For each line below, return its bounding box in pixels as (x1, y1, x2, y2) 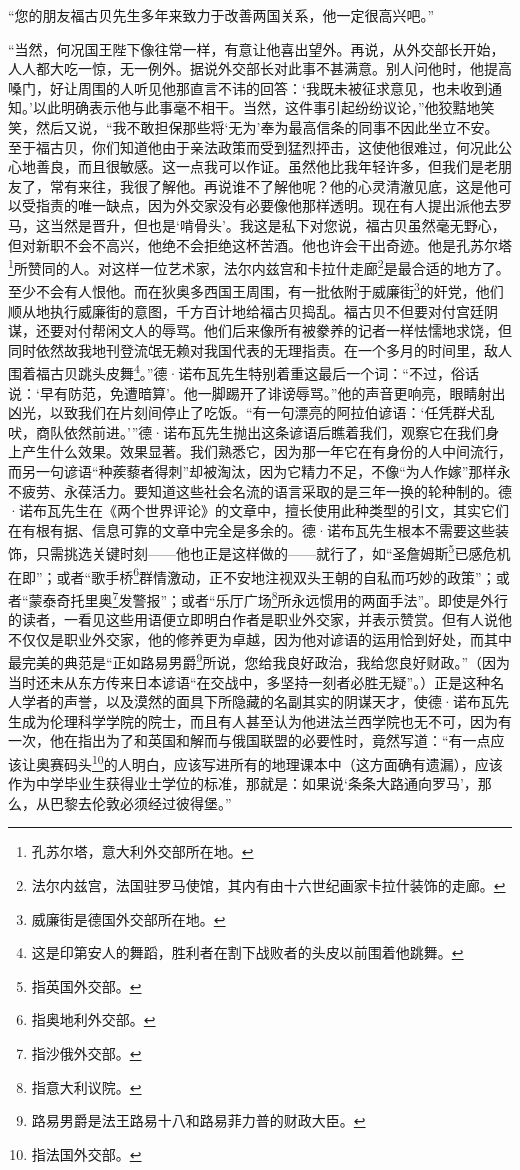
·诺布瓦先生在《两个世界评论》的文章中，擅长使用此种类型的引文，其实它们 (8, 500, 509, 521)
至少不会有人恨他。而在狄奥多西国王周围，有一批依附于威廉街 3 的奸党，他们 (8, 278, 504, 302)
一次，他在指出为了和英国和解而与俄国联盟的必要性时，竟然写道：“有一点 (8, 730, 491, 751)
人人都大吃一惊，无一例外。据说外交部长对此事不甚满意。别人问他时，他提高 (8, 58, 512, 79)
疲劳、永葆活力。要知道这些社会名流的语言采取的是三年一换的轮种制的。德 (21, 480, 512, 501)
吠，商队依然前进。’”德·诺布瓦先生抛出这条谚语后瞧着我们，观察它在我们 (8, 421, 486, 442)
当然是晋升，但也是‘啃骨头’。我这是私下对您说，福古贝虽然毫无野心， (49, 214, 506, 235)
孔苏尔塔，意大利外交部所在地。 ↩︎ (31, 841, 254, 862)
